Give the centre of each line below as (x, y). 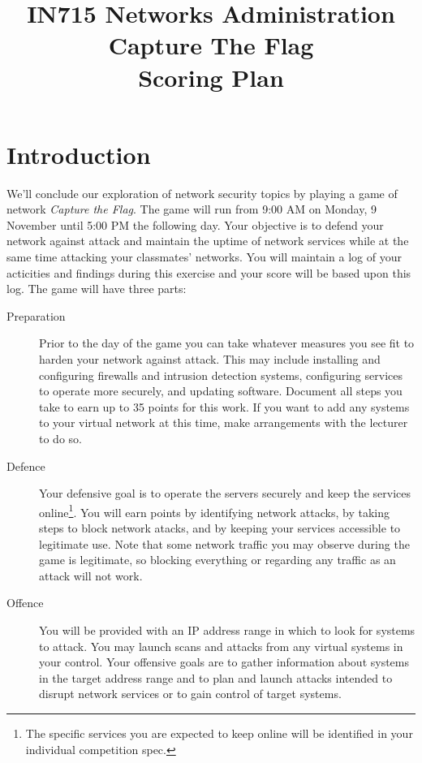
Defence (26, 466)
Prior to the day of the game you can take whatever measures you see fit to (227, 343)
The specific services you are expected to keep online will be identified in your (219, 733)
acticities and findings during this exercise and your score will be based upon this (209, 272)
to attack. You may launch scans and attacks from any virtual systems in (221, 646)
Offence (25, 603)
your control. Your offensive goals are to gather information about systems (224, 662)
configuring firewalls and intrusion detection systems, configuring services (221, 375)
